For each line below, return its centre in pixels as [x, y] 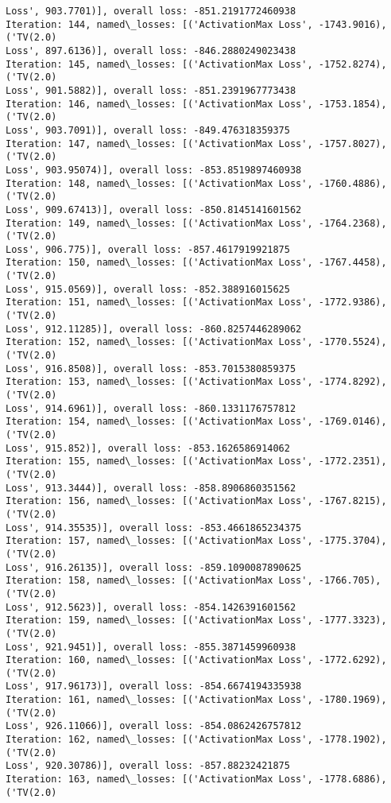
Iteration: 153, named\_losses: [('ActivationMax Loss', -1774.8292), [196, 382]
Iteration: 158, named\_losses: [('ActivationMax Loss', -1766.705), [194, 581]
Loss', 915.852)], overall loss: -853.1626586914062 [148, 448]
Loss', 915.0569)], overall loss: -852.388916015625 [148, 289]
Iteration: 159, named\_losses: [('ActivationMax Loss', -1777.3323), [196, 621]
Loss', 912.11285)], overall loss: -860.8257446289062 [154, 329]
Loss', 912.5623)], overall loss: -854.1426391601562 [151, 607]
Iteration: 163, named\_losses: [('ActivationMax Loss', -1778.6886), [196, 780]
